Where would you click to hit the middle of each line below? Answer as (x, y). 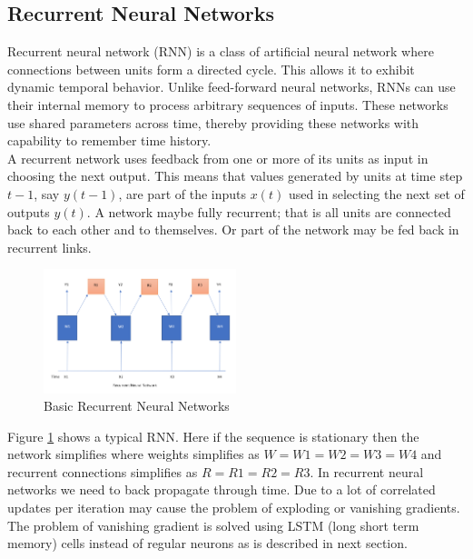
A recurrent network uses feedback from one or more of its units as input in (218, 158)
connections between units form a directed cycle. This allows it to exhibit (211, 69)
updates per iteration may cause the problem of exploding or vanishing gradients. (234, 508)
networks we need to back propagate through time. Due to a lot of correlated (222, 489)
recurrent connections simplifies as (103, 471)
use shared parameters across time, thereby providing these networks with (213, 122)
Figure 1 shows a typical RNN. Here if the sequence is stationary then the (213, 436)
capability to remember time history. (109, 140)
